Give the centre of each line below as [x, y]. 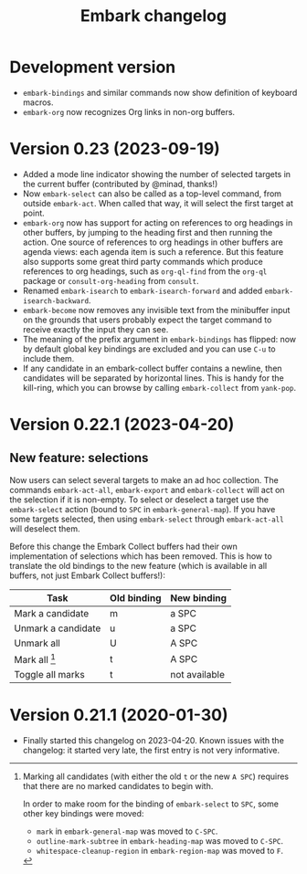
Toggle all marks [49, 675]
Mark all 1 [35, 659]
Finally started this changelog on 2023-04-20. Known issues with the [153, 741]
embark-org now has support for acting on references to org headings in [158, 222]
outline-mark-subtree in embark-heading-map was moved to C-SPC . [160, 841]
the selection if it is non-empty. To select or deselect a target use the [139, 500]
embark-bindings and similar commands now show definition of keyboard [160, 92]
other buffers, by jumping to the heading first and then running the [148, 232]
